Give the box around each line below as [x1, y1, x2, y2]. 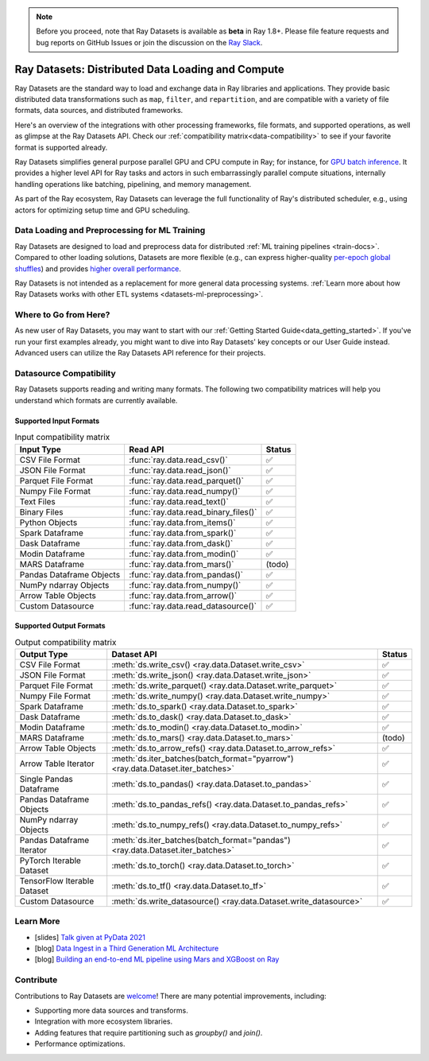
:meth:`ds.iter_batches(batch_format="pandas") [111, 834, 292, 845]
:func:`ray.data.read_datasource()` [129, 600, 257, 612]
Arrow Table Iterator [19, 758, 95, 769]
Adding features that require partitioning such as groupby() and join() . [34, 1028, 263, 1037]
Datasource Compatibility [14, 367, 117, 379]
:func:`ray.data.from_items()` [129, 517, 236, 528]
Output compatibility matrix [14, 636, 117, 647]
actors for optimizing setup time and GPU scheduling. [14, 205, 191, 215]
